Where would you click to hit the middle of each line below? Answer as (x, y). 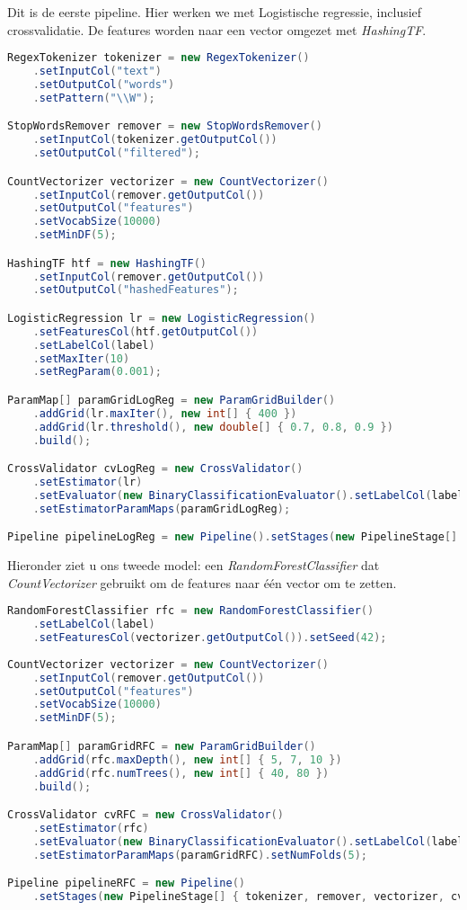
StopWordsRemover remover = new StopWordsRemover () (165, 126)
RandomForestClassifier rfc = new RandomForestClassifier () (191, 611)
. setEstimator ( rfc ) (91, 828)
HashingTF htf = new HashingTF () (107, 263)
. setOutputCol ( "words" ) (104, 84)
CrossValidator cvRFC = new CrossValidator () (145, 815)
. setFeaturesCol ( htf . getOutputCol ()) (145, 331)
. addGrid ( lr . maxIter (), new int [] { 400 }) (165, 413)
